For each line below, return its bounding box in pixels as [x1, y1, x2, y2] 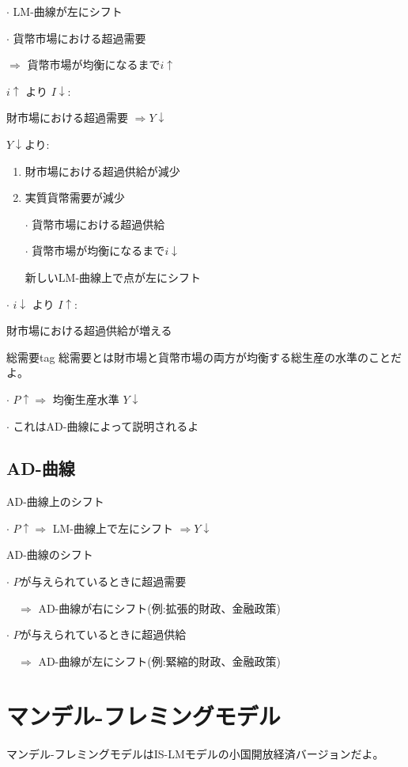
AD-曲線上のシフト [6, 493, 104, 510]
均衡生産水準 [52, 390, 119, 407]
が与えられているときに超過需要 [20, 573, 187, 590]
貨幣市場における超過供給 [32, 215, 165, 232]
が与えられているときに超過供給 [20, 626, 187, 643]
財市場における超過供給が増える [6, 322, 172, 339]
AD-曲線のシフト [6, 546, 93, 563]
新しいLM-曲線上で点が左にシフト [25, 268, 202, 285]
